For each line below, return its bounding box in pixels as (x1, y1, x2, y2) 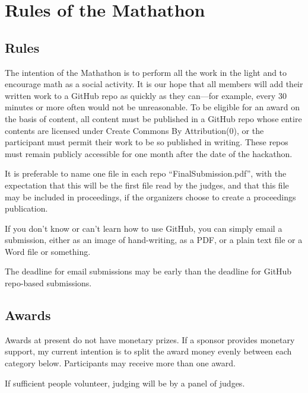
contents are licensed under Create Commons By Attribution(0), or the (5, 124, 264, 136)
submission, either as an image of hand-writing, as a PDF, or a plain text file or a (5, 234, 303, 246)
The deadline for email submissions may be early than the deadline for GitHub (5, 265, 292, 277)
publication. (5, 202, 48, 215)
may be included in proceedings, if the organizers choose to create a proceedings (5, 190, 296, 203)
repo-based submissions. (5, 277, 92, 289)
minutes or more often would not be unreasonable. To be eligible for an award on (5, 101, 300, 113)
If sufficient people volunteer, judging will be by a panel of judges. (5, 376, 245, 389)
